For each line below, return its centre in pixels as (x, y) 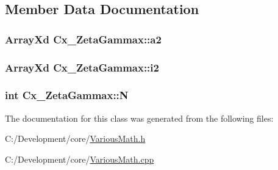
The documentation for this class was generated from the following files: (139, 118)
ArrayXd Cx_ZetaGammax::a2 (83, 39)
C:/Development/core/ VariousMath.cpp (80, 159)
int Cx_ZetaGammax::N (67, 95)
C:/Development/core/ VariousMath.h (75, 139)
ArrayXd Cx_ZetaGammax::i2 (82, 67)
